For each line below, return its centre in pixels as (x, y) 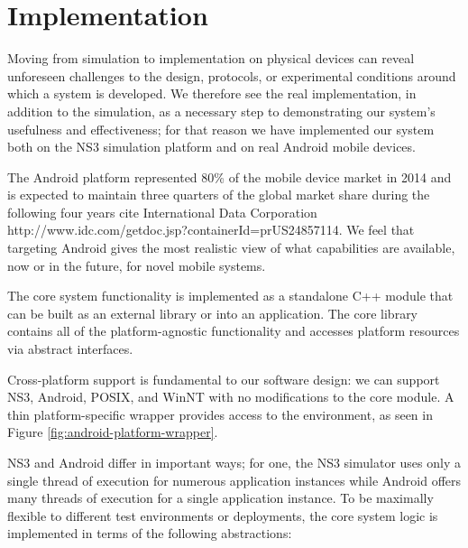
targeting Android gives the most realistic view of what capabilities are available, (231, 248)
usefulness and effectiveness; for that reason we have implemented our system (221, 129)
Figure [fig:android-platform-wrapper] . (113, 432)
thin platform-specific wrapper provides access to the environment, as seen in (220, 414)
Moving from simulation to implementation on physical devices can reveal (211, 58)
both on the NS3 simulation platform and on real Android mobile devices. (211, 147)
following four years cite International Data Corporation (162, 212)
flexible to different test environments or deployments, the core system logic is (223, 515)
